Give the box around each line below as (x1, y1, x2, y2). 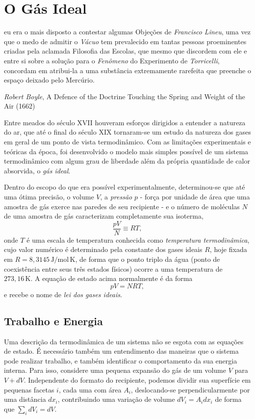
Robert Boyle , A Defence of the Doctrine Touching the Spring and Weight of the (4, 91, 245, 101)
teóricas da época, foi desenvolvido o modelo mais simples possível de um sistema (4, 146, 249, 156)
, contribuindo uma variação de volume (57, 394, 175, 404)
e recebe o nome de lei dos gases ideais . (4, 289, 122, 299)
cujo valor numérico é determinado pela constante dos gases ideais (4, 244, 203, 254)
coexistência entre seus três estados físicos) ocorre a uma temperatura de (4, 263, 223, 274)
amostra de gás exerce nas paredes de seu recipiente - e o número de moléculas (4, 201, 240, 211)
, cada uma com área (58, 384, 122, 394)
